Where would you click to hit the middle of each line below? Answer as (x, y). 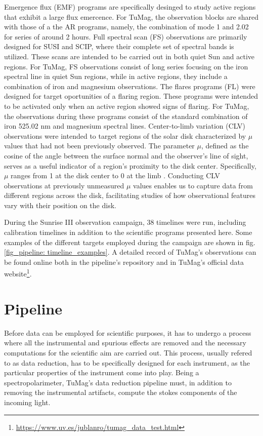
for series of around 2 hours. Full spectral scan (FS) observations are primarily (126, 36)
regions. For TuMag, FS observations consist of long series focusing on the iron (126, 66)
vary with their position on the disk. (60, 205)
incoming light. (27, 402)
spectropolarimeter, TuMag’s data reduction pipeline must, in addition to (118, 382)
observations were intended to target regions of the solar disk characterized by (125, 135)
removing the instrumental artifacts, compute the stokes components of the (121, 392)
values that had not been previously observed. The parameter (99, 146)
